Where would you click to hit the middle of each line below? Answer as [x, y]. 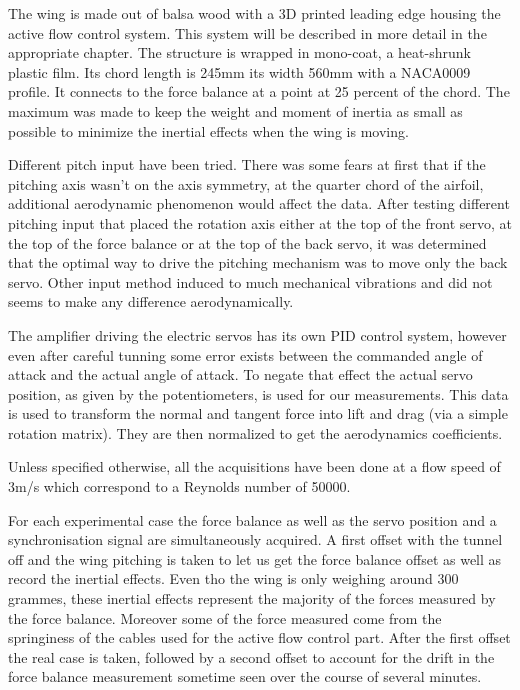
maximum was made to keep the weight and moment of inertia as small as [235, 110]
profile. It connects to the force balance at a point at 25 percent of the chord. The [259, 91]
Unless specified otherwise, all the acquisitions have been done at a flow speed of [254, 466]
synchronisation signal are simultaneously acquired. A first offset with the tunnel [255, 539]
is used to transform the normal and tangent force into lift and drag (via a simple [258, 413]
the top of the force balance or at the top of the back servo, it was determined [247, 242]
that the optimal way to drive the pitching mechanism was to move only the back [258, 262]
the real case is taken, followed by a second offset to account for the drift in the [251, 656]
